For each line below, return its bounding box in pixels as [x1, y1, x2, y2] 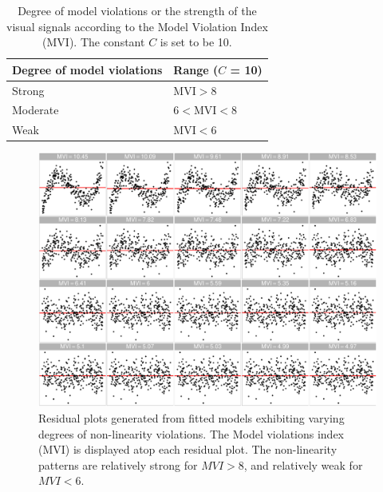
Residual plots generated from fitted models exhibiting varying [38, 410, 345, 426]
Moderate [12, 101, 59, 118]
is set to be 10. [160, 34, 232, 50]
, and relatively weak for [243, 456, 363, 473]
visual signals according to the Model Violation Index [6, 18, 268, 34]
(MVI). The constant [42, 34, 145, 50]
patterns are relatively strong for [38, 456, 198, 473]
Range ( [173, 61, 219, 77]
